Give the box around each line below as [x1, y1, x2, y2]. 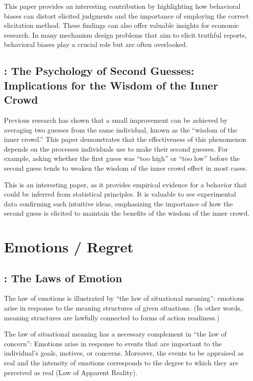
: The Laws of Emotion [4, 270, 122, 285]
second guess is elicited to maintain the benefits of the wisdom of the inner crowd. [4, 208, 250, 218]
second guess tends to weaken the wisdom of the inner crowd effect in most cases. [4, 162, 248, 173]
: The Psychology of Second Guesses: [4, 63, 194, 78]
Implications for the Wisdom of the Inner [4, 77, 218, 92]
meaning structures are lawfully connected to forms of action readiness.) [4, 312, 220, 322]
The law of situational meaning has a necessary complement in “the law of [4, 329, 227, 339]
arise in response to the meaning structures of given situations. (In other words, [4, 303, 242, 313]
